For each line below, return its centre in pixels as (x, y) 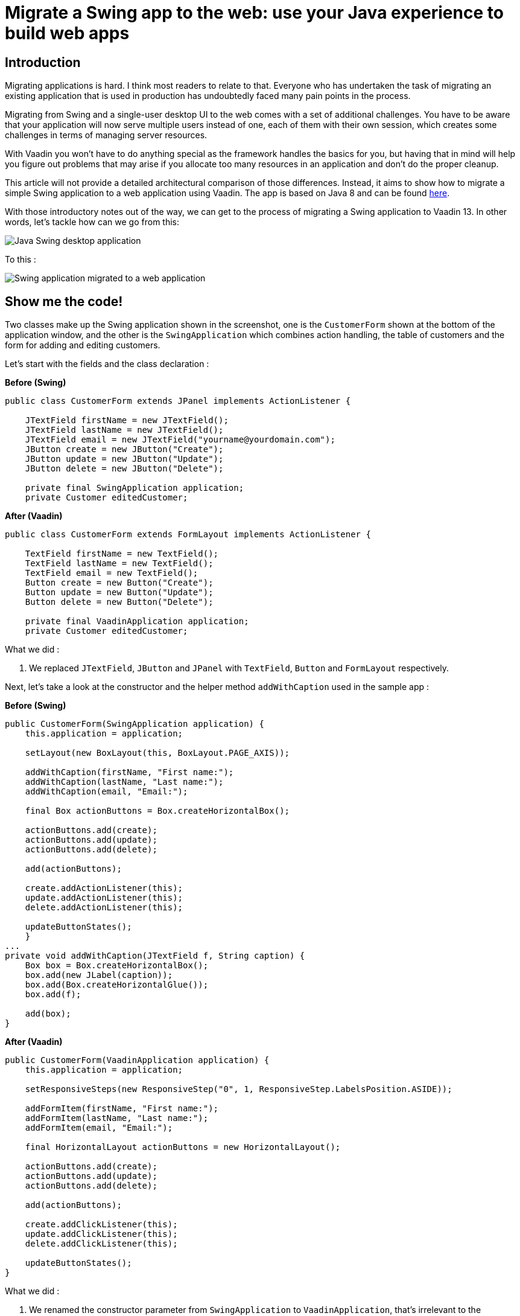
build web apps (67, 33)
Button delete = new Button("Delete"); (119, 602)
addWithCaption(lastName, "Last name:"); (124, 782)
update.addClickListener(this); (101, 1234)
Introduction (43, 62)
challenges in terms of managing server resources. (106, 135)
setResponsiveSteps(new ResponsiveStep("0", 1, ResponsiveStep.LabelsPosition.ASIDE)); (239, 1089)
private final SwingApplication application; (135, 488)
